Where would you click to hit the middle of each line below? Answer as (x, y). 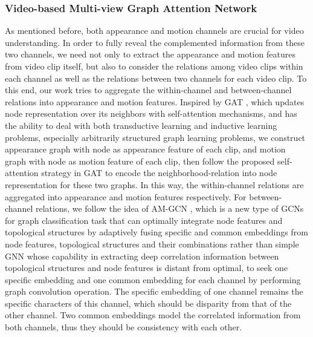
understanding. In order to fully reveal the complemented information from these (155, 42)
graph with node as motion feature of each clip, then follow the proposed (140, 161)
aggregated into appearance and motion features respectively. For (126, 196)
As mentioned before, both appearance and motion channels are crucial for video (154, 31)
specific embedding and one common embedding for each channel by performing (153, 279)
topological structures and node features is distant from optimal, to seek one (147, 268)
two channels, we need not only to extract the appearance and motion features (150, 54)
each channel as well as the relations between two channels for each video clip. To (156, 78)
